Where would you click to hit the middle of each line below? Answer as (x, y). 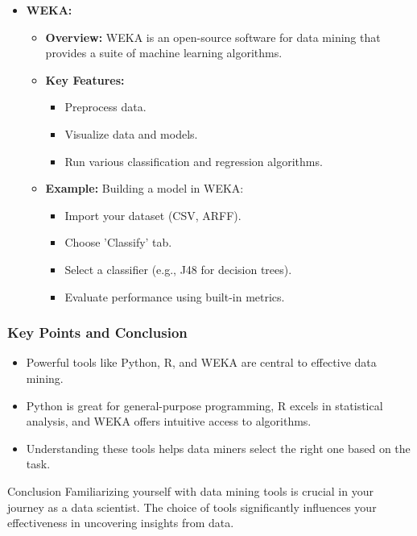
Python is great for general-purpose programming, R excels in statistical (204, 405)
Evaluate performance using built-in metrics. (175, 296)
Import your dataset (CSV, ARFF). (153, 215)
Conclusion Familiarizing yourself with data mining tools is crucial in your (190, 490)
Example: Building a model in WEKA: (145, 188)
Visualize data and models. (131, 133)
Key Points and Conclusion (97, 332)
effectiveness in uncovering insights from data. (121, 523)
